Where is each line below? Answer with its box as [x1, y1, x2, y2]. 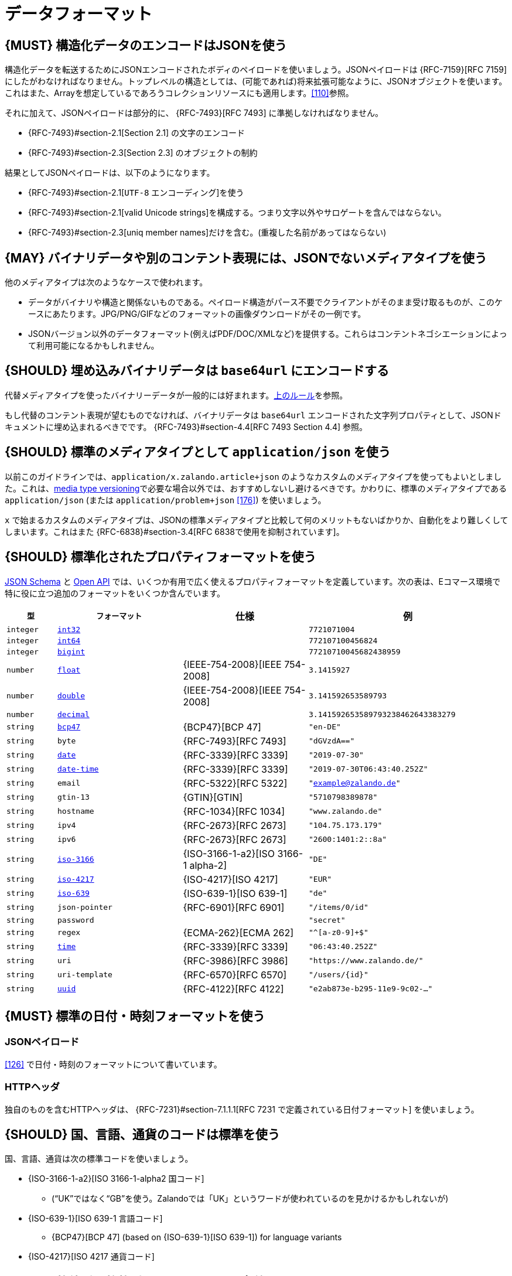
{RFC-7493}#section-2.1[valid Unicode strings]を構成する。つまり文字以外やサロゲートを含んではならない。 [28, 207, 446, 218]
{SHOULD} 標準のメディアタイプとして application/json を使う [5, 445, 391, 460]
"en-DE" [309, 722, 341, 732]
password [57, 915, 94, 924]
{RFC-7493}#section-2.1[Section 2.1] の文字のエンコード [28, 128, 245, 138]
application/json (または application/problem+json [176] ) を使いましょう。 [5, 494, 326, 505]
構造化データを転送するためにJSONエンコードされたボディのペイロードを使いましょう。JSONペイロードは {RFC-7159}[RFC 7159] [5, 64, 507, 75]
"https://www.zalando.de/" [309, 956, 424, 965]
